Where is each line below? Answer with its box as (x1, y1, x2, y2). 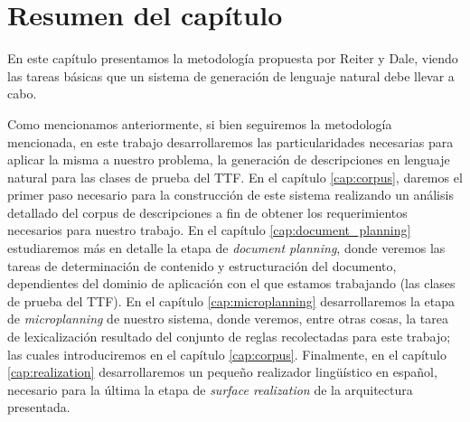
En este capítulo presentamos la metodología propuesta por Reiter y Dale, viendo (7, 49, 458, 68)
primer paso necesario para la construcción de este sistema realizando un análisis (7, 185, 454, 204)
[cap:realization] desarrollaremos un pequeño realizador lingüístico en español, (7, 362, 437, 381)
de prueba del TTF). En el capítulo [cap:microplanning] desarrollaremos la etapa (7, 291, 456, 310)
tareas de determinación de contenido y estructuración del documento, (7, 256, 397, 275)
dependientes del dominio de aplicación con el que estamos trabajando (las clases (7, 274, 456, 293)
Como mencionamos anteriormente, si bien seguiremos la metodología (7, 114, 392, 133)
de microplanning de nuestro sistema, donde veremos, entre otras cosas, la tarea (7, 309, 449, 328)
